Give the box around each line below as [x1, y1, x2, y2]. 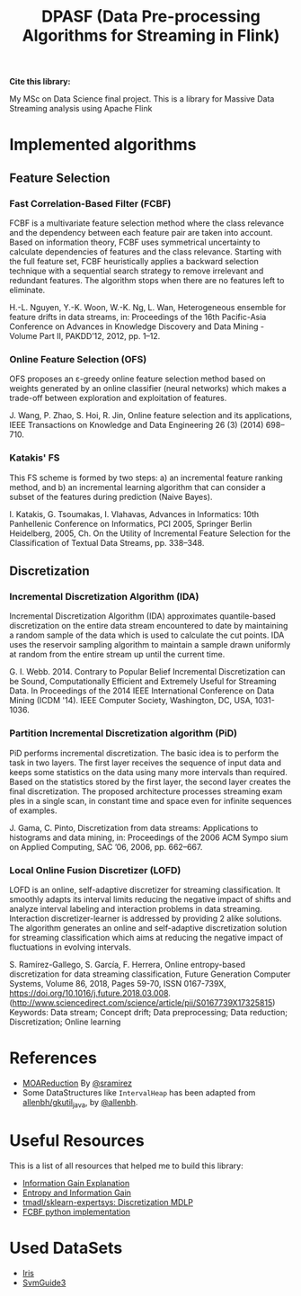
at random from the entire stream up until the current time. [9, 649, 226, 660]
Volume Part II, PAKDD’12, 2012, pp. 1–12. [9, 331, 161, 342]
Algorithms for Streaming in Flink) [22, 25, 280, 46]
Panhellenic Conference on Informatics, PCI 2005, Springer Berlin [9, 518, 252, 529]
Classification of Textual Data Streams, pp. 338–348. [9, 537, 205, 548]
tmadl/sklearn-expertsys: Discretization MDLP [22, 1196, 193, 1207]
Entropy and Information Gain [22, 1187, 132, 1198]
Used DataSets [9, 1238, 123, 1258]
